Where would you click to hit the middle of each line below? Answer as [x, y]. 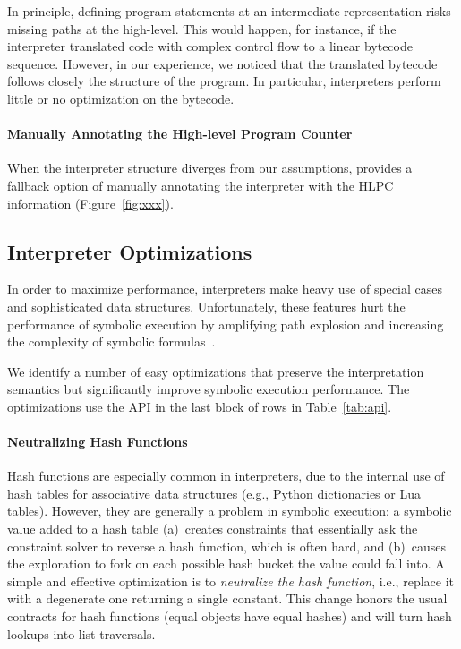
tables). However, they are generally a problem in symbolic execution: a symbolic [230, 511]
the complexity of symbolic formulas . [111, 342]
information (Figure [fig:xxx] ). [90, 203]
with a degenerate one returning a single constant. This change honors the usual [227, 598]
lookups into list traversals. [81, 633]
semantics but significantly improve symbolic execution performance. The [209, 389]
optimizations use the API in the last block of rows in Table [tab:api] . [200, 406]
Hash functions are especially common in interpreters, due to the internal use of [226, 476]
